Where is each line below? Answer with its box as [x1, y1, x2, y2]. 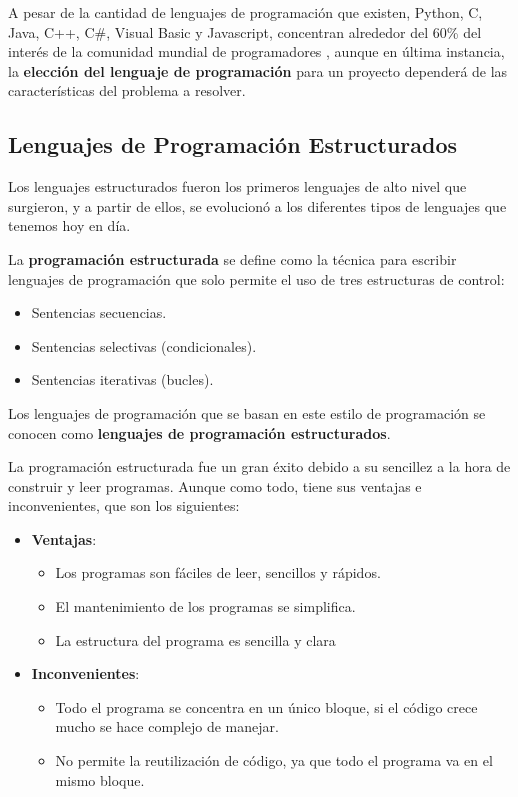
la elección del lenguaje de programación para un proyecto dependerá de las [8, 60, 508, 81]
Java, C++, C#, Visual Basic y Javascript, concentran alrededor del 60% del [8, 21, 482, 42]
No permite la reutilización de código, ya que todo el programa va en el [55, 750, 493, 771]
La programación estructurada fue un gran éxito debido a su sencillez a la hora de [8, 456, 511, 477]
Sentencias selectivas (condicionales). [31, 335, 257, 356]
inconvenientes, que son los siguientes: [8, 495, 240, 516]
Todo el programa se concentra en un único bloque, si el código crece [55, 696, 478, 717]
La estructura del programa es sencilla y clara [55, 629, 336, 650]
